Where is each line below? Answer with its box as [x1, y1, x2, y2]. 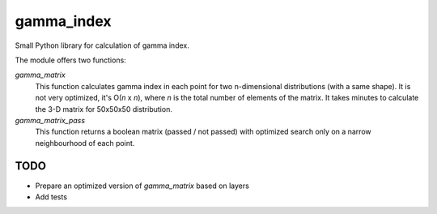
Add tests [35, 191, 68, 202]
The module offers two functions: [15, 55, 127, 65]
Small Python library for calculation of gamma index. [15, 41, 189, 50]
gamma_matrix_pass [15, 115, 85, 125]
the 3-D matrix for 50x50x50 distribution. [35, 104, 173, 113]
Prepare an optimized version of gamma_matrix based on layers [35, 181, 250, 190]
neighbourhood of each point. [35, 138, 135, 148]
